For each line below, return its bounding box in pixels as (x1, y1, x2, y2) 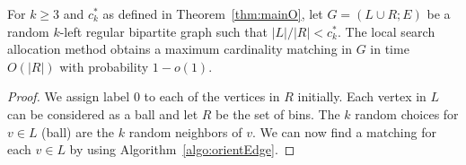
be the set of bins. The (215, 104, 340, 123)
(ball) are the (41, 122, 115, 141)
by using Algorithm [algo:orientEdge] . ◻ (69, 140, 295, 159)
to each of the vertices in (144, 87, 280, 106)
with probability (59, 56, 149, 75)
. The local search (337, 22, 435, 40)
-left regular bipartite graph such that (59, 22, 268, 40)
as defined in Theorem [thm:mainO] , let (102, 4, 323, 22)
